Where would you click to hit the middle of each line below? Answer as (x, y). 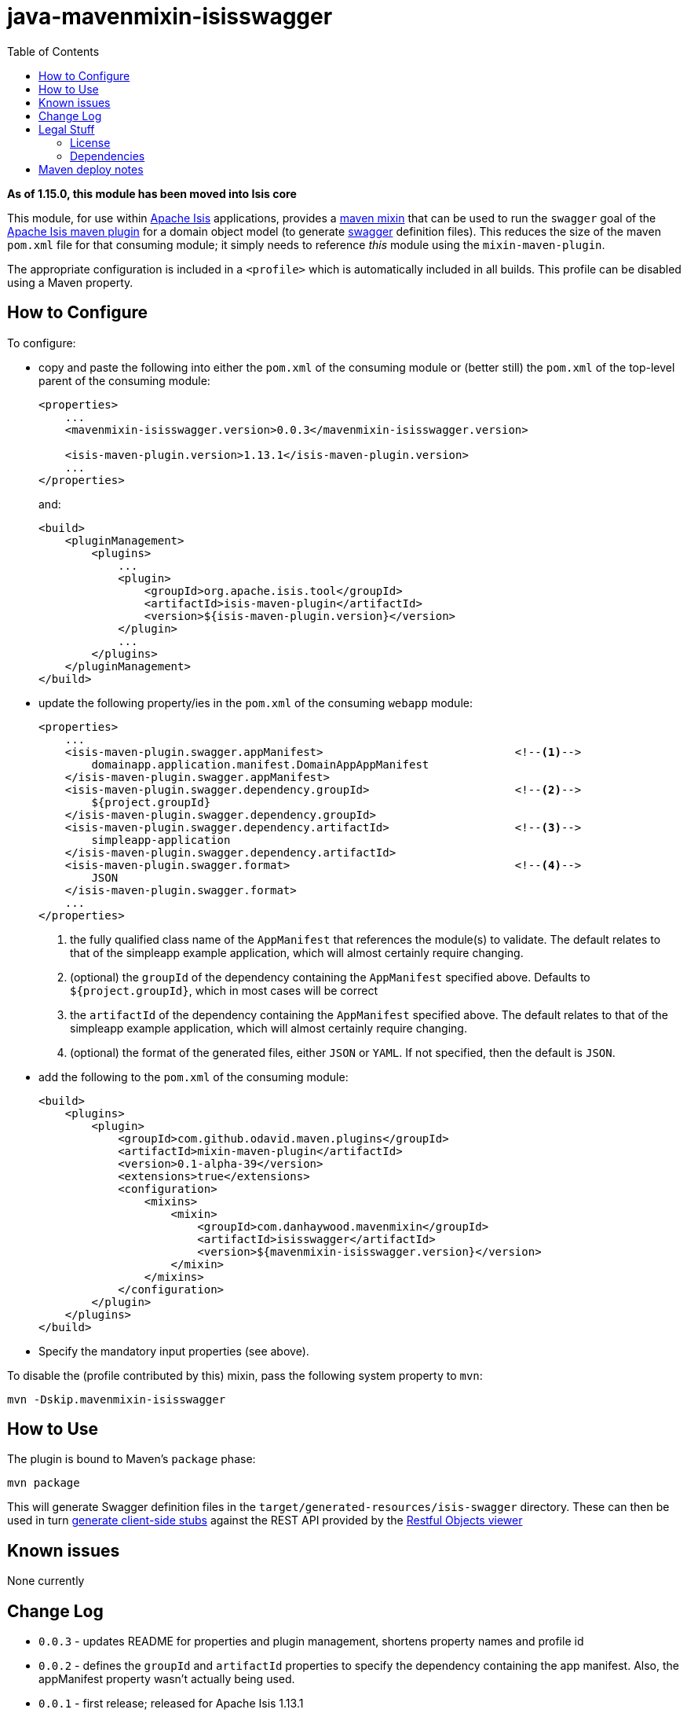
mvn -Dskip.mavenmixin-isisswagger (117, 1399)
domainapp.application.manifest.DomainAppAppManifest (260, 764)
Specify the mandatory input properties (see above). (174, 1351)
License (90, 142)
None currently (46, 1581)
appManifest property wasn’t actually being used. (167, 1679)
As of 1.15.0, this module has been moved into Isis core (152, 193)
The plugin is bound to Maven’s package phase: (132, 1459)
